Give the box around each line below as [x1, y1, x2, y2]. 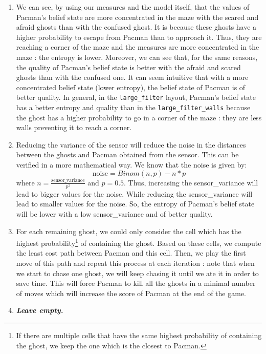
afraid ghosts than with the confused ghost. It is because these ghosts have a [16, 22, 257, 32]
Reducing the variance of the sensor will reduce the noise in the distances [16, 139, 246, 150]
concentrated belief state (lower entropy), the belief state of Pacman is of [16, 81, 246, 92]
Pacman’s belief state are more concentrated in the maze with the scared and [16, 11, 259, 22]
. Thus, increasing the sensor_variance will [124, 177, 258, 188]
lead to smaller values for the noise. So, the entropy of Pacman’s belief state [16, 198, 255, 209]
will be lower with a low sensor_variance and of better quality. [16, 208, 213, 219]
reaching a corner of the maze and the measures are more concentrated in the [16, 41, 259, 52]
